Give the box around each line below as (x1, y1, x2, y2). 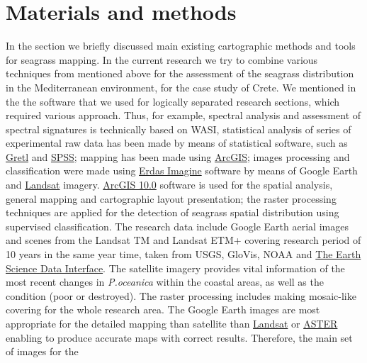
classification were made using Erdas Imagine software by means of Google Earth (6, 163, 358, 178)
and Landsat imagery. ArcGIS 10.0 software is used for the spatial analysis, (6, 177, 333, 192)
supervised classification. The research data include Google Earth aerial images (6, 218, 349, 233)
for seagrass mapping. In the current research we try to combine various (6, 52, 318, 67)
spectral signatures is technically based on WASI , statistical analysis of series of (6, 121, 351, 136)
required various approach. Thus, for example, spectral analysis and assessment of (6, 108, 361, 123)
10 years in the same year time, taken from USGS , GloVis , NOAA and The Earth (6, 247, 361, 262)
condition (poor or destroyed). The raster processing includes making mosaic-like (6, 288, 356, 303)
